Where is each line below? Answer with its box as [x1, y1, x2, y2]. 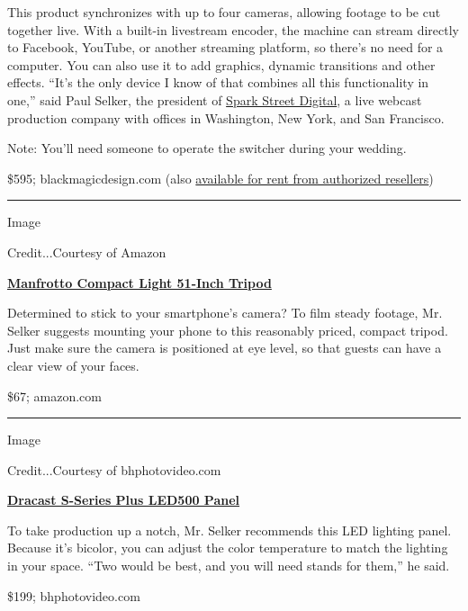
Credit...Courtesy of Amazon [7, 242, 166, 261]
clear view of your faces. [7, 355, 139, 374]
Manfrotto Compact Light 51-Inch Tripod [7, 273, 272, 292]
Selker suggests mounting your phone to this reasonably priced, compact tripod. [7, 320, 448, 339]
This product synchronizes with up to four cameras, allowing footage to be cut [7, 3, 441, 21]
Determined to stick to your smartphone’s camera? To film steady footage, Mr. [7, 303, 443, 322]
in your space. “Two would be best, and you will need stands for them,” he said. [7, 556, 450, 575]
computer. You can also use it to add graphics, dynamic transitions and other [7, 55, 436, 74]
